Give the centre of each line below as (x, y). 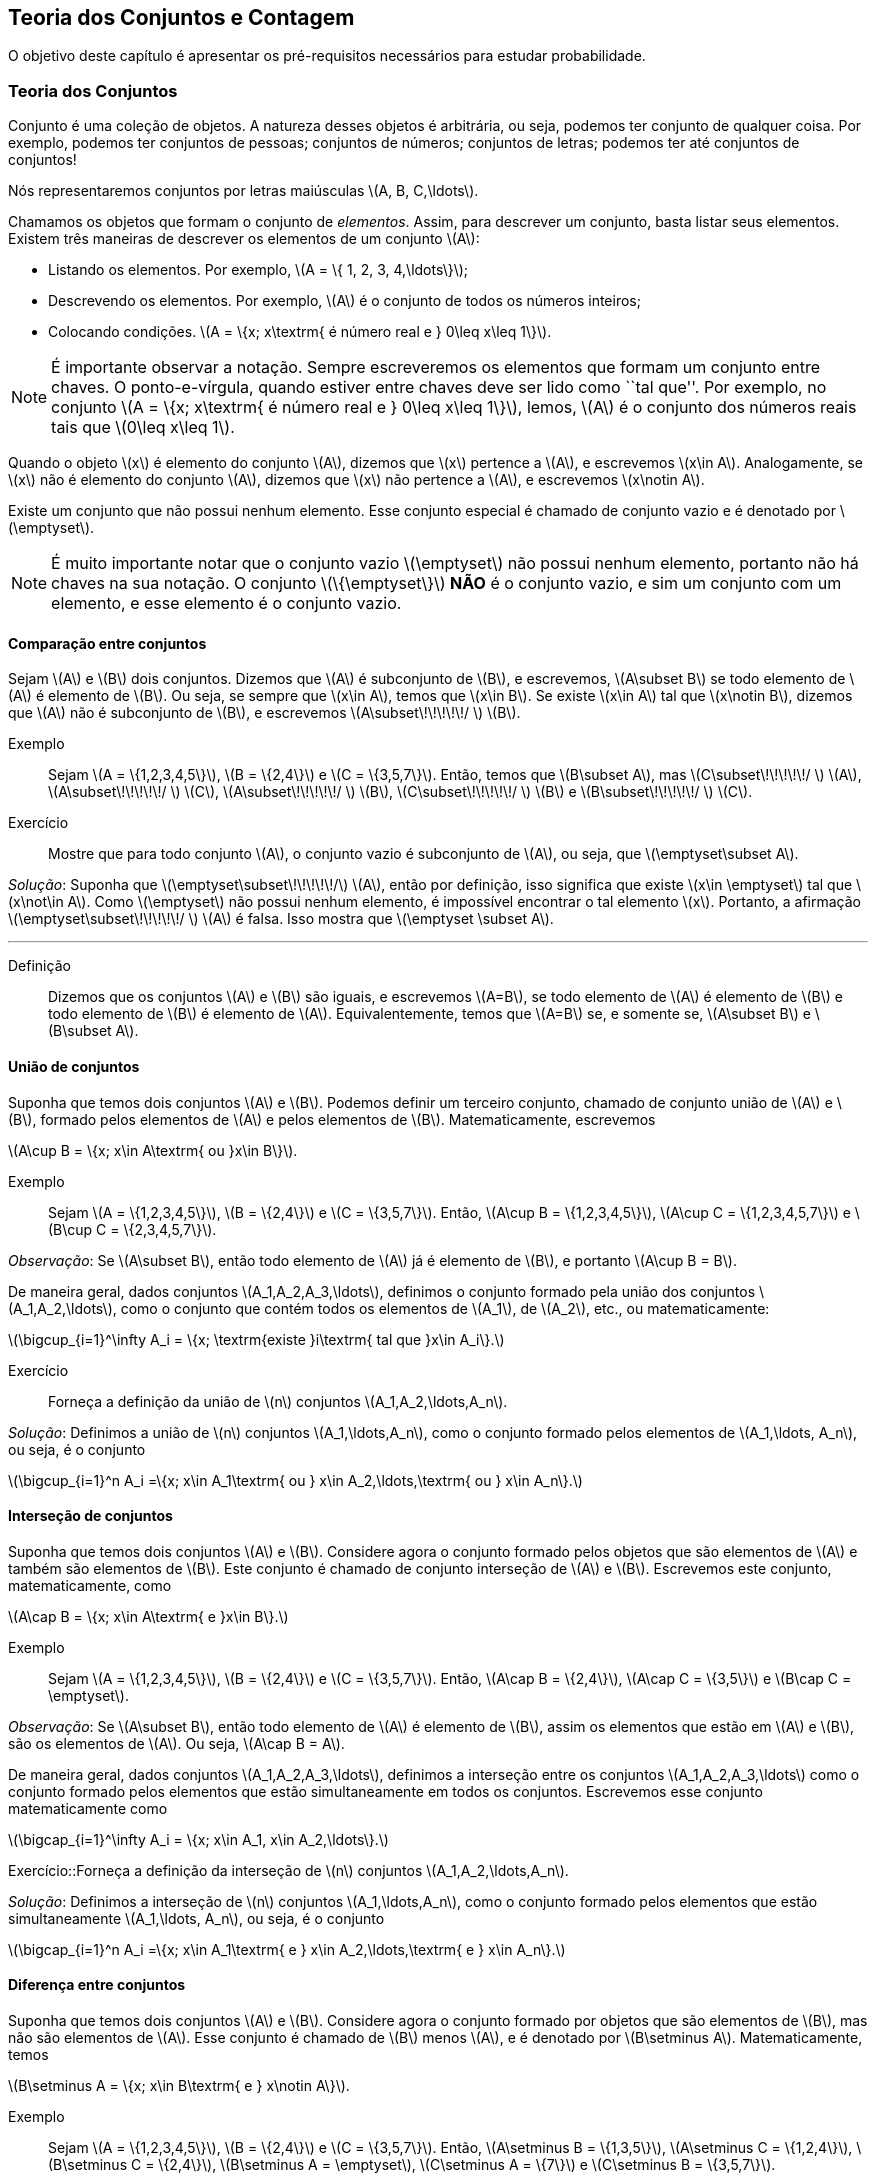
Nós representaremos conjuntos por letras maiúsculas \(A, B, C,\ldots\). (243, 191)
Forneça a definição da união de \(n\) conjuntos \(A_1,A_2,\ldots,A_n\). (278, 1401)
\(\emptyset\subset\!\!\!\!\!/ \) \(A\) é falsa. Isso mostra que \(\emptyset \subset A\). (281, 919)
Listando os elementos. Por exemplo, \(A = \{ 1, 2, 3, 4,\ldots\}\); (258, 270)
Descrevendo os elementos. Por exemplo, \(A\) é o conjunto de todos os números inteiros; (344, 301)
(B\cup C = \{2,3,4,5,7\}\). (132, 1229)
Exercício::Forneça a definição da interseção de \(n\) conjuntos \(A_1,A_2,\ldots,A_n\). (288, 1870)
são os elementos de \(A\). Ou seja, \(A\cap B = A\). (176, 1743)
